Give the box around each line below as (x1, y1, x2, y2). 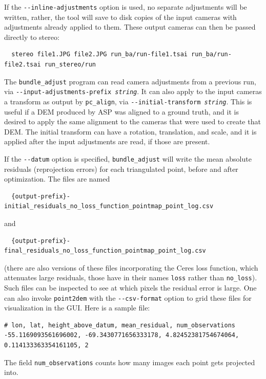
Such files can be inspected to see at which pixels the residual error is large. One (4, 282, 257, 293)
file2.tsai (4, 61, 41, 69)
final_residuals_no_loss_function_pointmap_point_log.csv (4, 247, 206, 255)
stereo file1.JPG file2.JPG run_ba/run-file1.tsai (11, 51, 188, 58)
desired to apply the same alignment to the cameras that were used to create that (4, 116, 261, 127)
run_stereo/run (44, 61, 96, 69)
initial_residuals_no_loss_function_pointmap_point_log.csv (4, 203, 214, 210)
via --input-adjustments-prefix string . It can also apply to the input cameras (4, 86, 262, 97)
